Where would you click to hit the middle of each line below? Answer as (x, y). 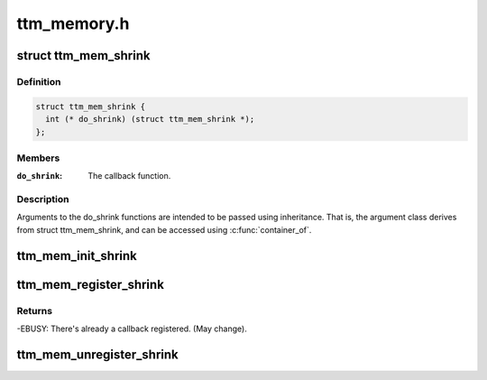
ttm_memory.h (73, 23)
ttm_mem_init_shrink (77, 256)
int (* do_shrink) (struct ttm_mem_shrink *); (150, 119)
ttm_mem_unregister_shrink (98, 354)
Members (38, 158)
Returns (35, 310)
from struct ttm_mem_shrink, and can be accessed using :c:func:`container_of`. (164, 229)
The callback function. (129, 176)
